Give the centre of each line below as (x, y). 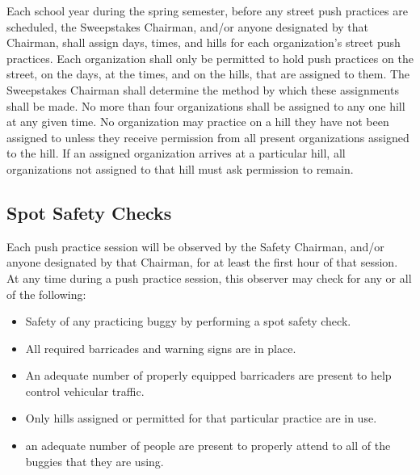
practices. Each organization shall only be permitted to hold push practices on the (210, 58)
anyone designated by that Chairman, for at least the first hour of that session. (202, 262)
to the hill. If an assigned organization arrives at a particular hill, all (176, 153)
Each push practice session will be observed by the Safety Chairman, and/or (195, 246)
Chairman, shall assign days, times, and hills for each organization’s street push (204, 42)
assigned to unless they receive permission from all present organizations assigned (208, 137)
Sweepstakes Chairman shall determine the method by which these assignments (203, 89)
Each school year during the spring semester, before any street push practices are (207, 11)
